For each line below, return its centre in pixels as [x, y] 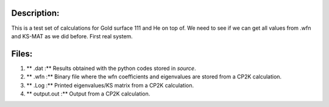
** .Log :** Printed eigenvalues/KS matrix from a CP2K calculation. [110, 85]
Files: [22, 54]
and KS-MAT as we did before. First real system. [72, 36]
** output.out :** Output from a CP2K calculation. [88, 94]
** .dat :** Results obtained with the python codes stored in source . [111, 68]
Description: [35, 13]
